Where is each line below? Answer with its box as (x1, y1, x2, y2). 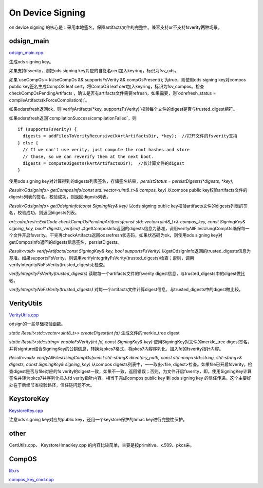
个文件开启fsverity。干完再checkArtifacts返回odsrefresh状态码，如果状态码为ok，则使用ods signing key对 (9, 232, 223, 238)
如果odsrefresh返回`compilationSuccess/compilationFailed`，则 (9, 115, 137, 121)
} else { (18, 140, 38, 146)
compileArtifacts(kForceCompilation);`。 (9, 97, 90, 103)
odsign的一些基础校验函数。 (9, 321, 66, 327)
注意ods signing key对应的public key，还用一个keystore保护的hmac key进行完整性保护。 (9, 416, 188, 422)
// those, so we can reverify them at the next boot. (22, 154, 154, 159)
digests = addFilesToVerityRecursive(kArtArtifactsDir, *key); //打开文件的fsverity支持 (22, 133, 238, 139)
